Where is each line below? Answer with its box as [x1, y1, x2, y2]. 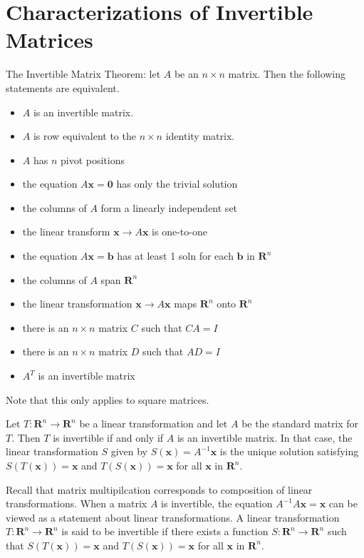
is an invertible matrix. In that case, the [177, 430, 353, 445]
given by [110, 444, 147, 459]
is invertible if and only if [53, 430, 164, 445]
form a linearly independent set [100, 200, 238, 215]
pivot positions [60, 152, 125, 167]
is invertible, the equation [161, 496, 273, 511]
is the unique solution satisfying [219, 444, 359, 459]
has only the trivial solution [116, 176, 238, 191]
